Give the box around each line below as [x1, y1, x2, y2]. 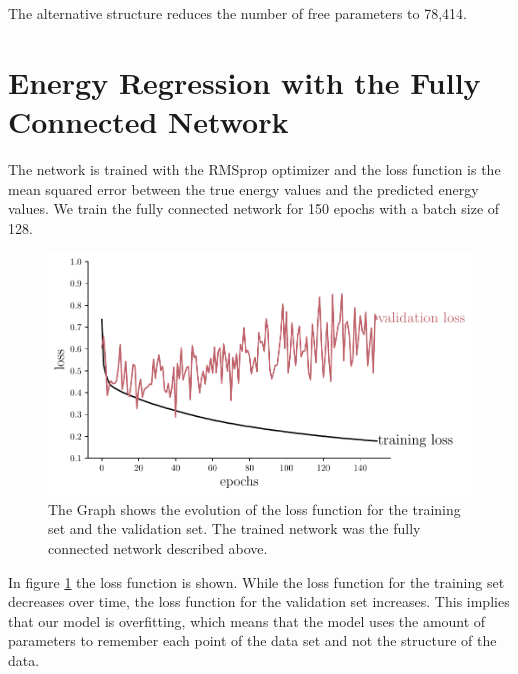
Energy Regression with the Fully [8, 61, 481, 102]
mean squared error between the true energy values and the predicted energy [8, 178, 479, 199]
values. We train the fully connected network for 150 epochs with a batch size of [8, 198, 500, 219]
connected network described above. [48, 538, 268, 559]
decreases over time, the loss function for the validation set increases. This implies [8, 591, 510, 612]
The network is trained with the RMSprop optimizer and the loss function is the [8, 158, 501, 179]
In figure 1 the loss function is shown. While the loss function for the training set [8, 571, 505, 592]
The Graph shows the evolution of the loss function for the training [48, 498, 461, 519]
